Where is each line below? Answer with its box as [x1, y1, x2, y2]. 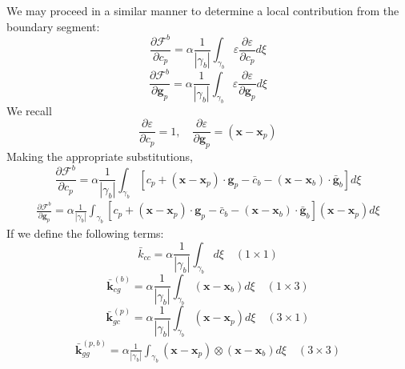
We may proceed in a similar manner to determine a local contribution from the [6, 2, 399, 18]
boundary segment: [6, 18, 100, 34]
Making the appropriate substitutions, [6, 148, 193, 165]
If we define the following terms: [6, 225, 164, 242]
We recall [6, 102, 52, 118]
